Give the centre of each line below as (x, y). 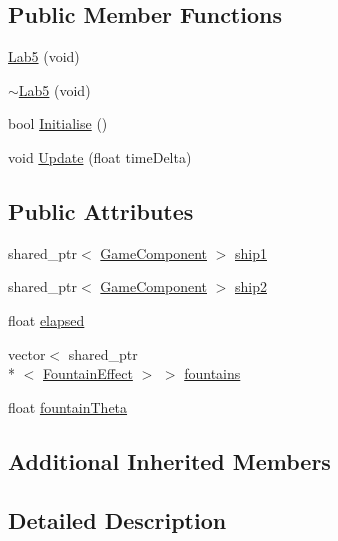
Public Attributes (101, 210)
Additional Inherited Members (169, 460)
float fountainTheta (68, 406)
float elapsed (46, 319)
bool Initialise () (58, 123)
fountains (212, 373)
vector (27, 353)
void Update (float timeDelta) (100, 156)
